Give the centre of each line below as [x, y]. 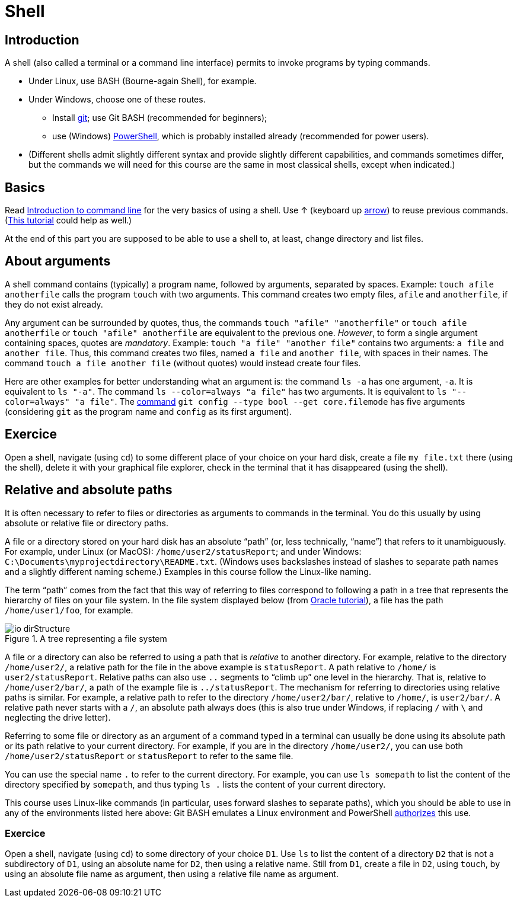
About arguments [58, 261]
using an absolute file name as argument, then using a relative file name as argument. [172, 874]
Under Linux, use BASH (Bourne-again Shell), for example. [143, 81]
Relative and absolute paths [89, 490]
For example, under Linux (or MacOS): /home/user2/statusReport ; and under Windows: [183, 551]
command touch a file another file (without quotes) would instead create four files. [183, 363]
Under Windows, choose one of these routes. [117, 100]
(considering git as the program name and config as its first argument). [148, 411]
